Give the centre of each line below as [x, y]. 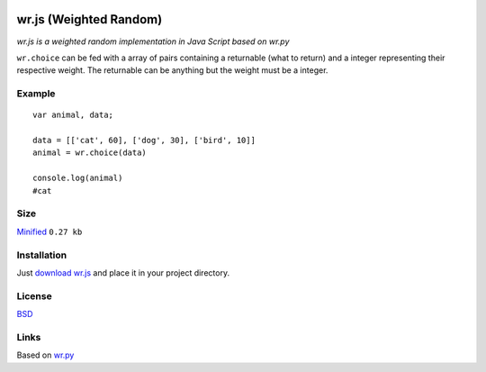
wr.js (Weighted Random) [90, 19]
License [35, 295]
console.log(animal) [78, 178]
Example [36, 94]
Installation [42, 255]
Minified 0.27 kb [49, 231]
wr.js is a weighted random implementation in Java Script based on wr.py [153, 41]
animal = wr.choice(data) [90, 153]
